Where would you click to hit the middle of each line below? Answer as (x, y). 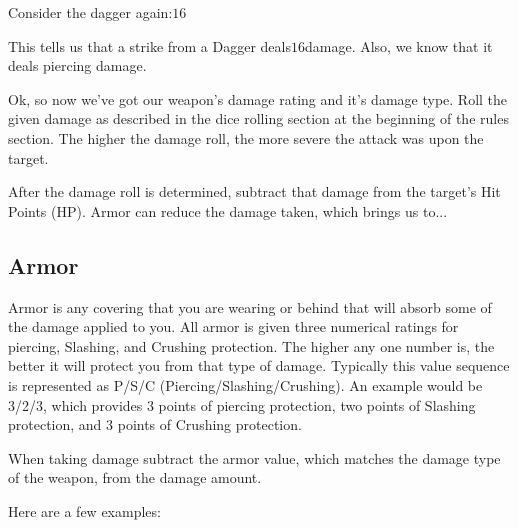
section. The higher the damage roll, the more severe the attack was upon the (246, 137)
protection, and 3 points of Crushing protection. (155, 424)
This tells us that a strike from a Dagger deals (149, 45)
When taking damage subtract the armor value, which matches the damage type (254, 457)
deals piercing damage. (77, 65)
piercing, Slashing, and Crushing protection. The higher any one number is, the (251, 345)
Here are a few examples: (84, 510)
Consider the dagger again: (90, 12)
